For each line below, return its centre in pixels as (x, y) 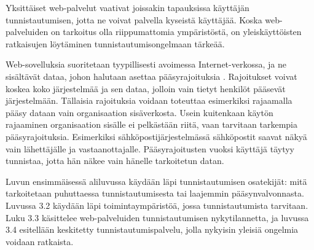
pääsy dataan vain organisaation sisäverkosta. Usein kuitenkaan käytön (139, 112)
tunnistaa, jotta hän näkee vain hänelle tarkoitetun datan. (115, 161)
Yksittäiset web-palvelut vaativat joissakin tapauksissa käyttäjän (128, 7)
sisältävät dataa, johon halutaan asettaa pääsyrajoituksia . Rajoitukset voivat (151, 76)
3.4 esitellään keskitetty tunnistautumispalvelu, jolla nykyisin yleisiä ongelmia (152, 229)
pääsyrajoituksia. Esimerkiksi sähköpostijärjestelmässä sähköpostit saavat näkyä (156, 136)
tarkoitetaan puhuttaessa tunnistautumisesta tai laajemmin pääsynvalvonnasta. (155, 193)
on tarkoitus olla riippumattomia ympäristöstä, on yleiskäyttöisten (176, 32)
